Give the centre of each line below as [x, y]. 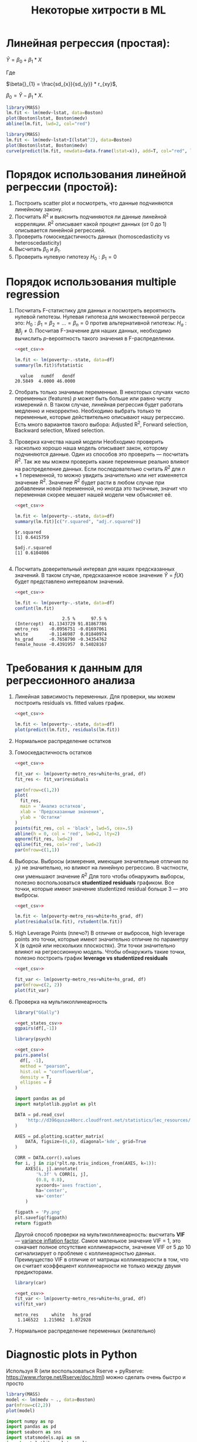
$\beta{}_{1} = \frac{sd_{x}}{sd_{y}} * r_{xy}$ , [62, 84]
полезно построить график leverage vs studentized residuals [91, 958]
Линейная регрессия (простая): [88, 43]
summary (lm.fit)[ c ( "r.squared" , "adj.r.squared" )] [78, 521]
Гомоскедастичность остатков [53, 752]
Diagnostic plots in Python [72, 1355]
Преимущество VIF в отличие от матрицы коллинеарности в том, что [101, 1259]
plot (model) [21, 1411]
